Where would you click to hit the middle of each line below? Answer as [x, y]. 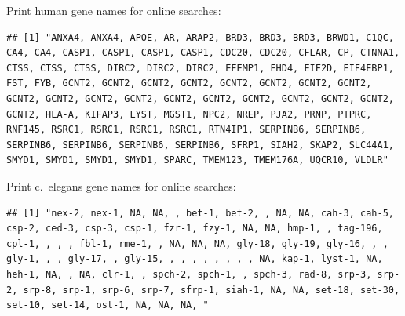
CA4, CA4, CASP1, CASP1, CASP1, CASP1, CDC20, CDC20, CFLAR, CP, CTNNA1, [203, 53]
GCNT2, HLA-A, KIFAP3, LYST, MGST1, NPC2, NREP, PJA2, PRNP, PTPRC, [189, 114]
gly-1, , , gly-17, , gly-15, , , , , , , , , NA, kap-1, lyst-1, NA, [195, 259]
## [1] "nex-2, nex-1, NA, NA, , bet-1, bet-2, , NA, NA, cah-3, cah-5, [200, 213]
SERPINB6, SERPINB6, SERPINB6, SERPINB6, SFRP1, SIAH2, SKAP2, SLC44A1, [200, 145]
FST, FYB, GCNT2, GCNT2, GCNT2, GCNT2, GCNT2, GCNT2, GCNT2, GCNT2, [189, 84]
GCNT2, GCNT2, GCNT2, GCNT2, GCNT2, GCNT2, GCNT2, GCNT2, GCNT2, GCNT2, [200, 98]
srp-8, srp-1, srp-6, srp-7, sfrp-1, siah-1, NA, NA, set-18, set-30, [212, 290]
